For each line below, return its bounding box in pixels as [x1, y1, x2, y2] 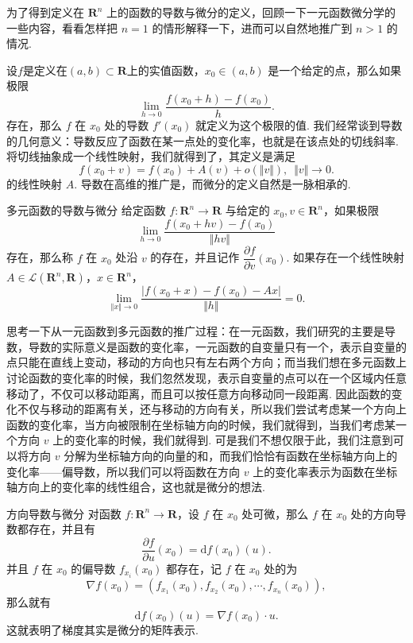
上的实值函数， [126, 61, 205, 78]
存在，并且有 [28, 521, 95, 537]
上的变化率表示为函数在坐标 [253, 463, 398, 479]
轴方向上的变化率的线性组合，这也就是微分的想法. [6, 478, 265, 495]
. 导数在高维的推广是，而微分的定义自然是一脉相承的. [74, 175, 351, 192]
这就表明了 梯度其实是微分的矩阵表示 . [6, 621, 199, 637]
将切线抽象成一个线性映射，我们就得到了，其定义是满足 [6, 148, 295, 165]
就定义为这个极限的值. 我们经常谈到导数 [195, 117, 403, 134]
